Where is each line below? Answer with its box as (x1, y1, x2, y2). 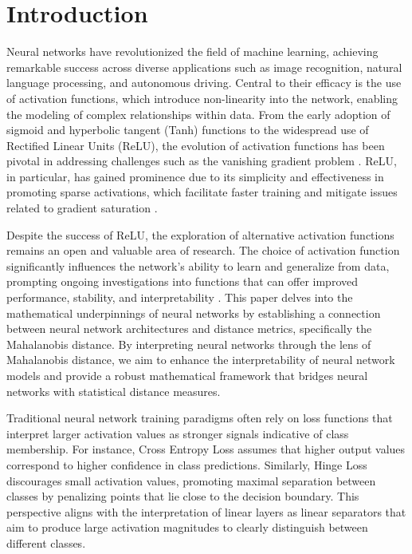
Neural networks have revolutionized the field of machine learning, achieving (6, 43, 379, 60)
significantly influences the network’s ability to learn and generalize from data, (6, 257, 390, 274)
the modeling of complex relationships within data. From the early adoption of (6, 105, 390, 122)
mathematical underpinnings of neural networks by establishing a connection (6, 304, 381, 321)
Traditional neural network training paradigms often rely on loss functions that (6, 410, 393, 426)
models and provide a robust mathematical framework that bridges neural (6, 367, 368, 383)
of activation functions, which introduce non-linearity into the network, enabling (6, 89, 398, 106)
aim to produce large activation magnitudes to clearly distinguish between (6, 519, 368, 536)
